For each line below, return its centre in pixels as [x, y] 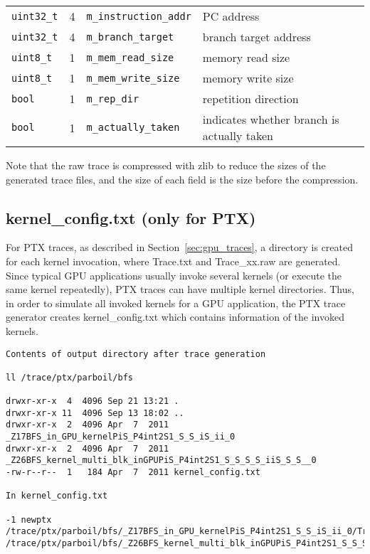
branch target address [257, 37]
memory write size [248, 78]
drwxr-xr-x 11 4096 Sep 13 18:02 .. [95, 413]
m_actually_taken [133, 127]
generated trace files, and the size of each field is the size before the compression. [182, 179]
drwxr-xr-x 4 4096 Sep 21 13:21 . [92, 401]
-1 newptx [29, 520]
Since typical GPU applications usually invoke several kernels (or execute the [174, 275]
